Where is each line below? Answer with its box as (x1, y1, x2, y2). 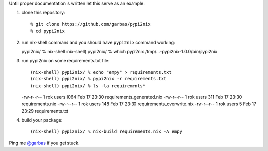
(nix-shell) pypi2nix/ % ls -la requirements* (30, 83, 146, 89)
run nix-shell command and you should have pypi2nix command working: (21, 39, 176, 45)
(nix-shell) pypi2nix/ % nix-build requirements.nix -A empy (30, 129, 182, 134)
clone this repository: (21, 10, 65, 16)
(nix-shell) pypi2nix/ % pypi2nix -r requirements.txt (30, 76, 167, 82)
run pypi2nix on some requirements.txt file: (21, 58, 110, 64)
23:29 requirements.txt (21, 108, 69, 114)
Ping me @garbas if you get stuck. (9, 140, 80, 146)
